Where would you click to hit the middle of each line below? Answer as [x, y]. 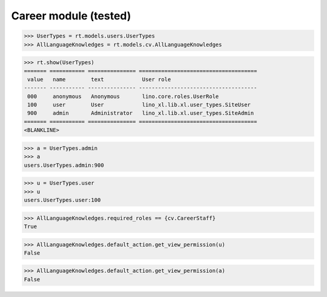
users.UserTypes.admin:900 [64, 165]
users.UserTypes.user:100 [62, 200]
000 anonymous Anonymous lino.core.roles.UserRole [123, 96]
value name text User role [99, 79]
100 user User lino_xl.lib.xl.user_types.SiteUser [139, 105]
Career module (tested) [71, 16]
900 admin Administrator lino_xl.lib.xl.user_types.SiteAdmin [141, 113]
